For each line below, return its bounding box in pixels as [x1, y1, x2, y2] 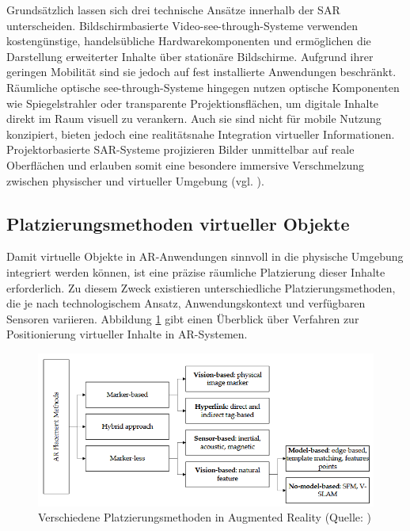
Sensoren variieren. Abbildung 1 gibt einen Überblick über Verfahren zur [6, 310, 359, 327]
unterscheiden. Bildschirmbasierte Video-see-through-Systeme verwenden [6, 17, 359, 33]
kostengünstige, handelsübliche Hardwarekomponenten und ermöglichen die [6, 32, 371, 49]
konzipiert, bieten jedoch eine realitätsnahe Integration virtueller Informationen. [6, 125, 395, 142]
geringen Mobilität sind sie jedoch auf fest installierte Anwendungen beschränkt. [6, 63, 397, 80]
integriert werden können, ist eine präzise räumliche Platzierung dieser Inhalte [6, 263, 385, 280]
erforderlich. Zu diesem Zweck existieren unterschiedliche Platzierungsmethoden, [6, 279, 396, 296]
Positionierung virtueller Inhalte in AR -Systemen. [6, 326, 248, 342]
